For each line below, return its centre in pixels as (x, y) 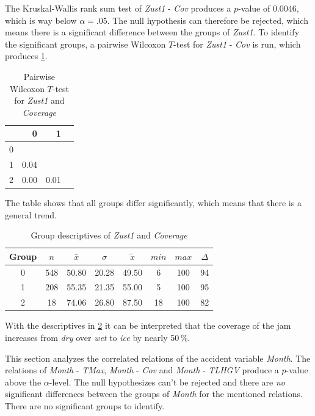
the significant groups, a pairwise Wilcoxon (85, 44)
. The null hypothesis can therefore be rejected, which (208, 20)
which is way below (41, 20)
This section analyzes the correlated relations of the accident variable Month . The (158, 358)
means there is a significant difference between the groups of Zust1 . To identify (152, 32)
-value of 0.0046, (269, 8)
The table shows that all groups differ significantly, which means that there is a (153, 202)
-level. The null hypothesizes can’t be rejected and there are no (167, 382)
